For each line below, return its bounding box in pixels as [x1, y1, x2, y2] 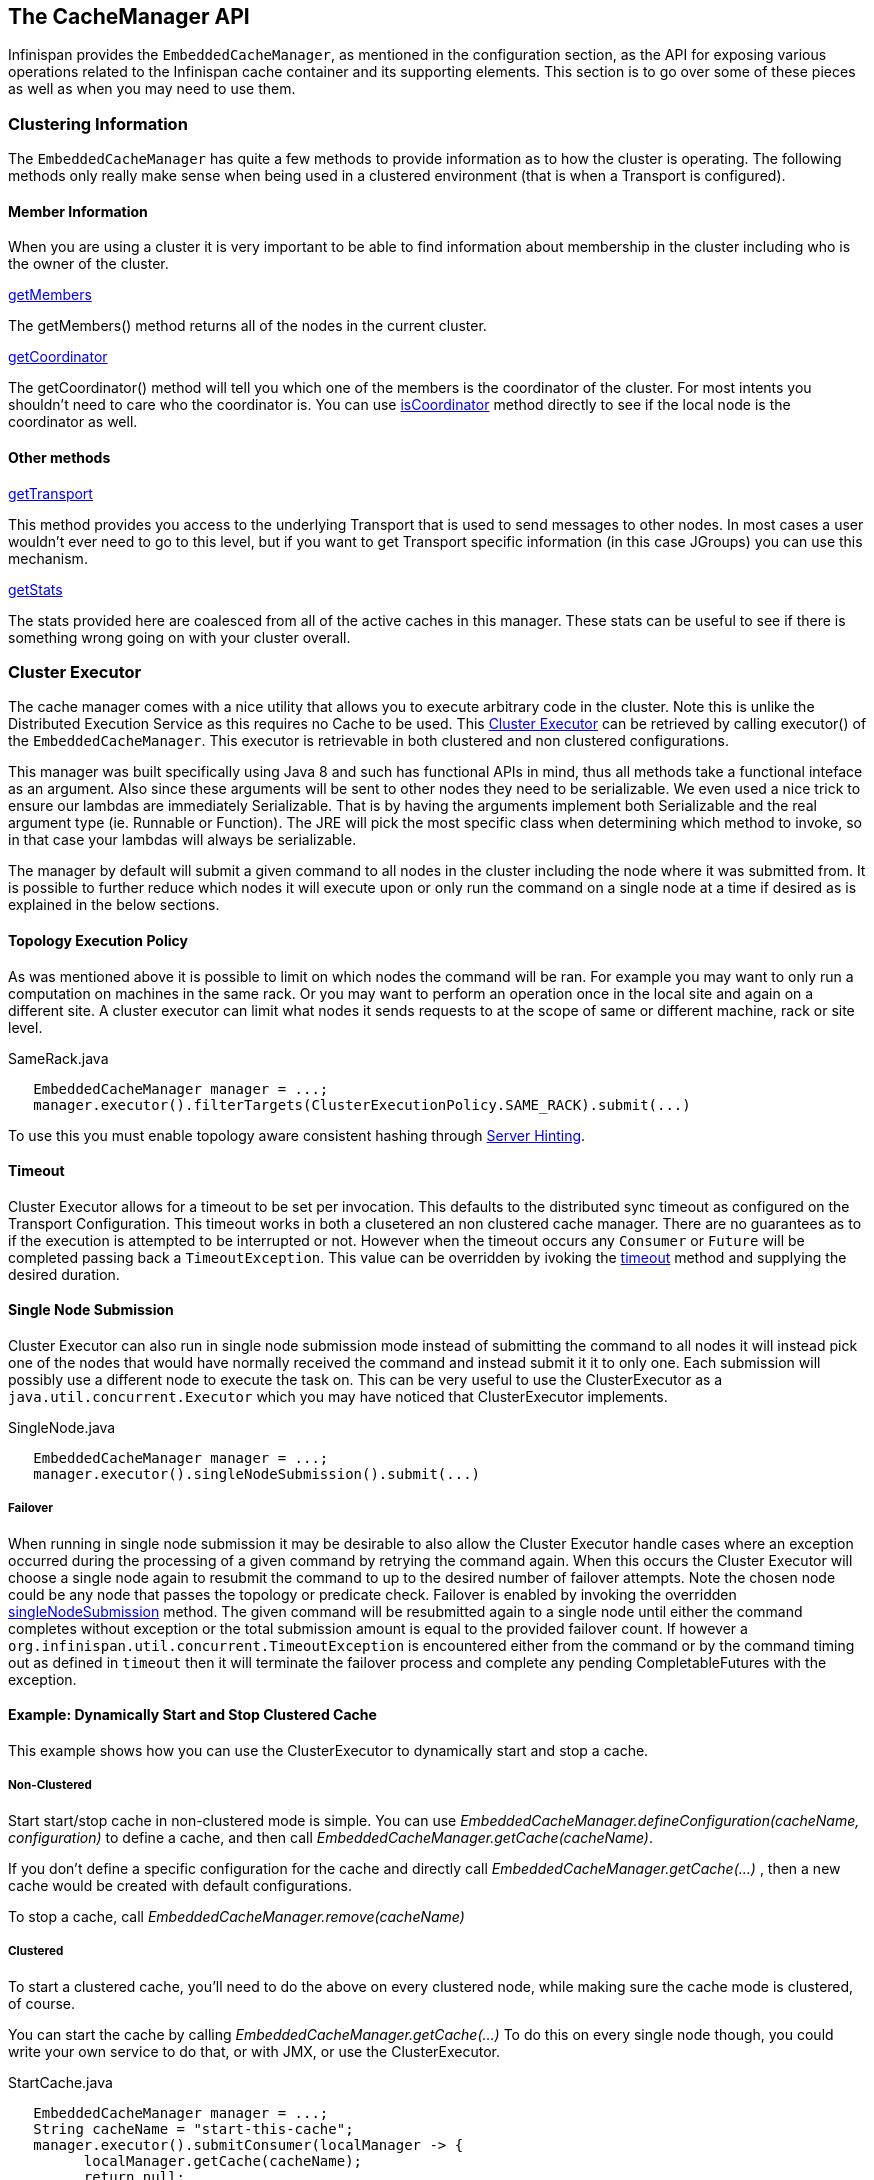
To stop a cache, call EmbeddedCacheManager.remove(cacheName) [8, 1907, 465, 1925]
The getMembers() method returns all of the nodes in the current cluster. [8, 317, 487, 335]
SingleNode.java [8, 1419, 116, 1437]
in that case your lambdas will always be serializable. [8, 831, 357, 849]
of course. [8, 1994, 76, 2012]
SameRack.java [8, 1049, 109, 1067]
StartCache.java [8, 2073, 113, 2091]
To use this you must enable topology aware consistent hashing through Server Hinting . [8, 1126, 586, 1144]
